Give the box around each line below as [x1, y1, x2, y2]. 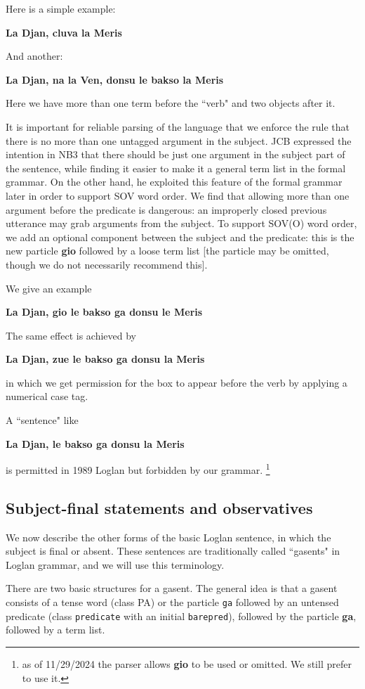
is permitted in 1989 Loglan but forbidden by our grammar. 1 [6, 461, 270, 477]
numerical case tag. [6, 389, 88, 404]
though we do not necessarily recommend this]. [6, 257, 208, 271]
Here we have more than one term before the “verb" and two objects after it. [6, 96, 336, 110]
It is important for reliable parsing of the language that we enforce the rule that [6, 119, 350, 134]
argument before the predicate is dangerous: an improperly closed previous [6, 202, 327, 217]
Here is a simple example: [6, 1, 116, 15]
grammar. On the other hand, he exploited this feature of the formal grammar [6, 174, 343, 189]
